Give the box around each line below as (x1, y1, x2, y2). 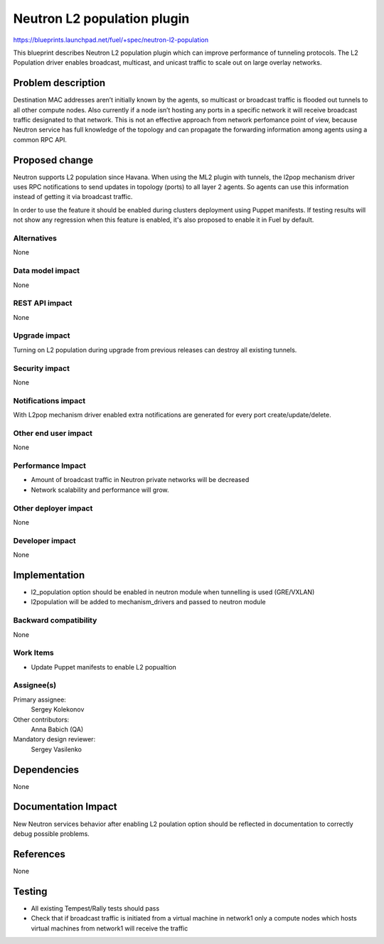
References (13, 848, 65, 860)
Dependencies (13, 763, 80, 776)
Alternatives (13, 233, 57, 243)
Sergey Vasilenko (31, 745, 82, 753)
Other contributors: (13, 715, 70, 724)
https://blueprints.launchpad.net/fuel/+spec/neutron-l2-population (13, 36, 209, 44)
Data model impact (13, 266, 80, 276)
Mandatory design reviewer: (13, 735, 96, 744)
